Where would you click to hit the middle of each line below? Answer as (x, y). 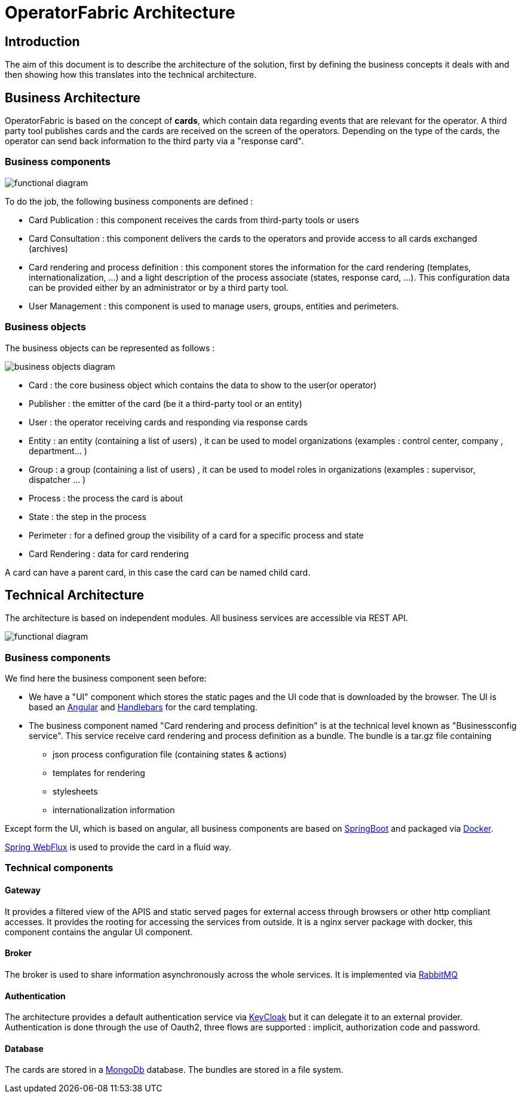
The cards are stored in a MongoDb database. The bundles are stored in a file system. (174, 1070)
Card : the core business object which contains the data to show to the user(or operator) (203, 385)
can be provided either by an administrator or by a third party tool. (159, 287)
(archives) (48, 248)
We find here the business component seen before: (106, 679)
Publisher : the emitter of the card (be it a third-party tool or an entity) (166, 403)
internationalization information (114, 810)
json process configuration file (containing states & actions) (170, 755)
